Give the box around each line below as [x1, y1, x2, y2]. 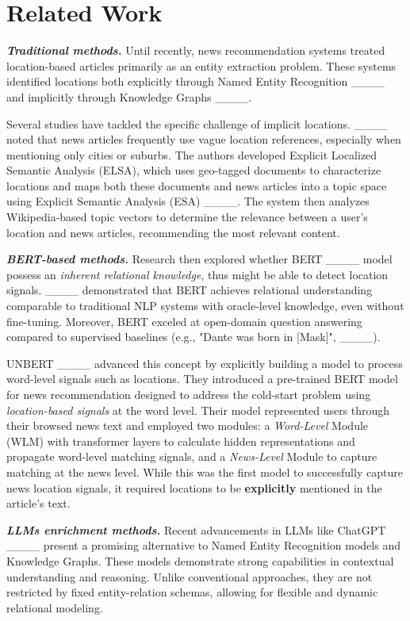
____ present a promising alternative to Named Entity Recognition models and [6, 537, 400, 554]
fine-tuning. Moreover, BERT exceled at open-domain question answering [6, 312, 362, 329]
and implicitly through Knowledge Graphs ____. [6, 88, 252, 105]
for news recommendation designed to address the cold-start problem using [6, 386, 371, 402]
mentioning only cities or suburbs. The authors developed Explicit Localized [6, 146, 377, 163]
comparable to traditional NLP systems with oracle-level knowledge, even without [6, 297, 404, 314]
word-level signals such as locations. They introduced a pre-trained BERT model [6, 370, 398, 387]
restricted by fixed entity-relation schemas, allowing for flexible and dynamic [6, 584, 378, 600]
